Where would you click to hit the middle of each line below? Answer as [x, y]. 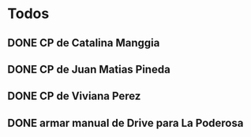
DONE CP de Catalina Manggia [84, 43]
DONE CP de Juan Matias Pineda [89, 69]
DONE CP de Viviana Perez [74, 96]
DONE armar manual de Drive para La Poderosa [126, 123]
